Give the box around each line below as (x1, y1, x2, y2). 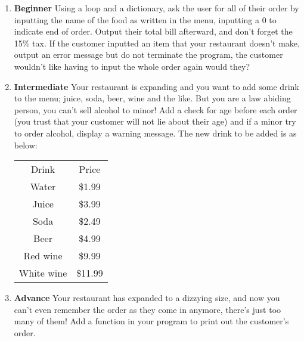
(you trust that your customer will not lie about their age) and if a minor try (14, 115, 296, 128)
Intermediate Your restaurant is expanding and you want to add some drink (14, 80, 299, 92)
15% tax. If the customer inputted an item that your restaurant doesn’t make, (14, 36, 300, 49)
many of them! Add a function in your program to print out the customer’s (14, 315, 289, 327)
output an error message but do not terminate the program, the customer (14, 48, 283, 61)
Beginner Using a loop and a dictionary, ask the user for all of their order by (14, 2, 299, 14)
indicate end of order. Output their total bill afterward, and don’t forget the (14, 25, 293, 38)
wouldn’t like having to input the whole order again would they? (14, 60, 250, 72)
